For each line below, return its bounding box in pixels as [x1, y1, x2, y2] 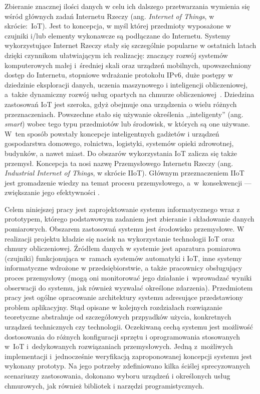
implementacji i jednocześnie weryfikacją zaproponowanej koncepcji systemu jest [5, 350, 252, 361]
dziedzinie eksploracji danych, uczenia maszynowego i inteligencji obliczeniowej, [5, 79, 248, 89]
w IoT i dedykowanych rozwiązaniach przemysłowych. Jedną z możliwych [5, 341, 233, 351]
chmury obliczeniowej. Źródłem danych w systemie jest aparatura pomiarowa [5, 243, 241, 253]
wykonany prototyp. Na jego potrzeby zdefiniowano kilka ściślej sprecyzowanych [5, 360, 250, 371]
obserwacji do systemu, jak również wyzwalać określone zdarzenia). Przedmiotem [5, 282, 253, 292]
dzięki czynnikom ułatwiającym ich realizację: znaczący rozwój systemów [5, 49, 228, 60]
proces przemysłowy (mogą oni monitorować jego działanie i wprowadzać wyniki [5, 272, 252, 283]
